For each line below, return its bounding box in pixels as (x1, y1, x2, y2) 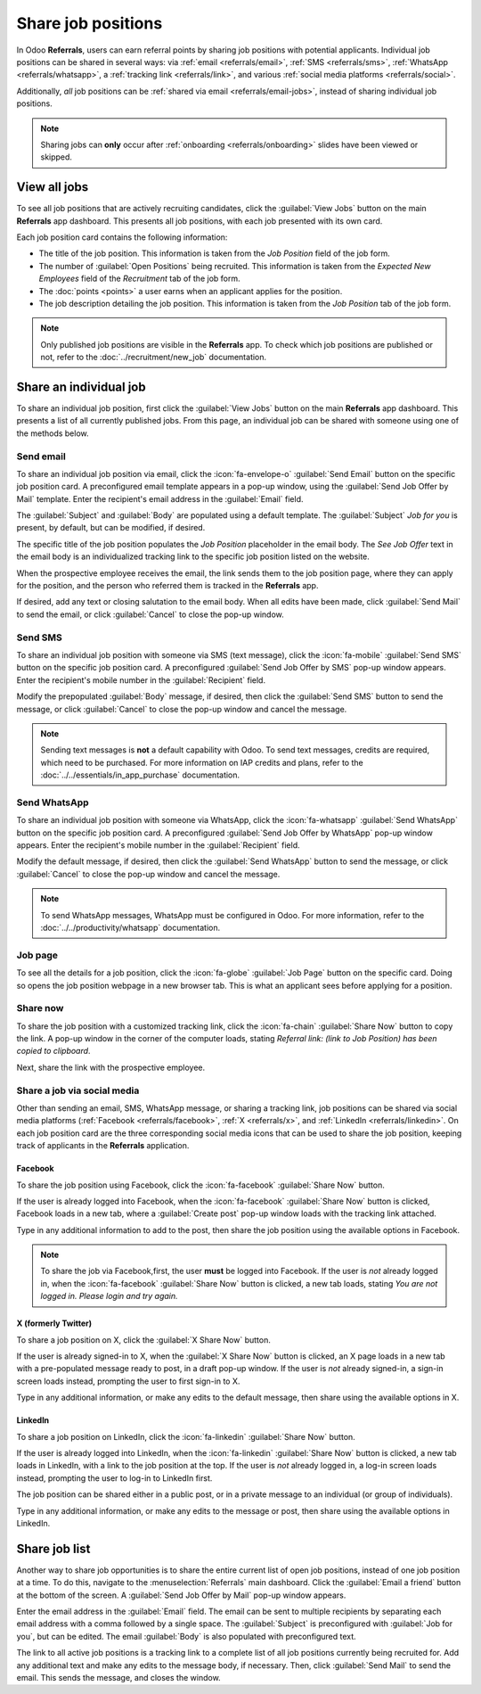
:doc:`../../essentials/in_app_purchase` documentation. (40, 769, 240, 780)
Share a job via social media (16, 1084, 140, 1097)
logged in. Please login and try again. (40, 1291, 178, 1302)
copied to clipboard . (16, 1046, 91, 1057)
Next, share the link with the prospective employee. (16, 1062, 206, 1073)
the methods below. (16, 428, 89, 439)
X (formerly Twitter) (16, 1318, 93, 1328)
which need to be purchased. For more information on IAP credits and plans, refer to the (40, 757, 364, 768)
